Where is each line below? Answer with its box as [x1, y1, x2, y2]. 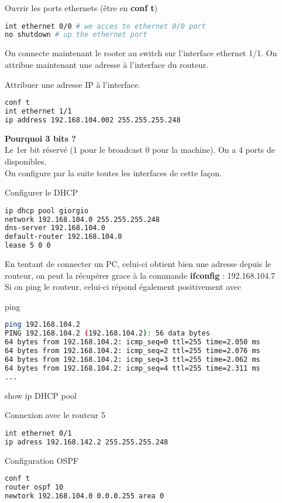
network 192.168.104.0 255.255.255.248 [5, 215, 160, 224]
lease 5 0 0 [5, 241, 51, 250]
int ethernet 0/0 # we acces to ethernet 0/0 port [5, 22, 206, 30]
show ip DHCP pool [5, 389, 77, 401]
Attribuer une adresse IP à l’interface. [5, 78, 140, 90]
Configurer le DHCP [5, 186, 78, 199]
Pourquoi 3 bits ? [5, 132, 76, 144]
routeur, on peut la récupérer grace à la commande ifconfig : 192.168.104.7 [5, 269, 276, 281]
